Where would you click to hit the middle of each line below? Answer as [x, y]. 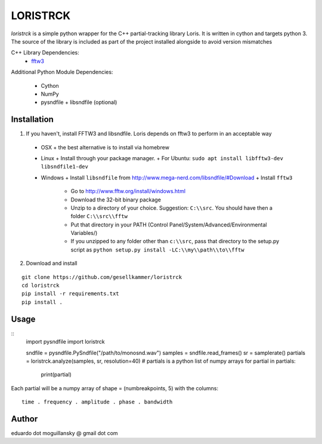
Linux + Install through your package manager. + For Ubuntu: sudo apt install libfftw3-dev [162, 158]
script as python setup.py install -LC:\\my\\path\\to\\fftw [157, 249]
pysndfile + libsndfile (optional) [79, 102]
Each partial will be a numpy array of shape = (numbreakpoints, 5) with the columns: [115, 388]
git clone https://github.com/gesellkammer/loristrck [102, 277]
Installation [32, 120]
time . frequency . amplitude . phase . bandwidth [97, 402]
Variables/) [84, 233]
